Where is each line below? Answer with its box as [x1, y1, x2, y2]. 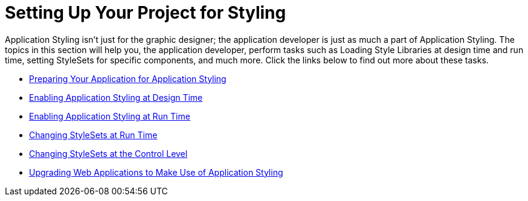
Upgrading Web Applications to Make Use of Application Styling [29, 167, 283, 177]
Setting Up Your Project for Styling [5, 2, 286, 23]
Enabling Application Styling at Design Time [29, 92, 203, 103]
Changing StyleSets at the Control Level [29, 148, 188, 159]
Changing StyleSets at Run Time [29, 129, 158, 140]
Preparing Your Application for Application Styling [29, 73, 227, 84]
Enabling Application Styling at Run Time [29, 110, 190, 121]
